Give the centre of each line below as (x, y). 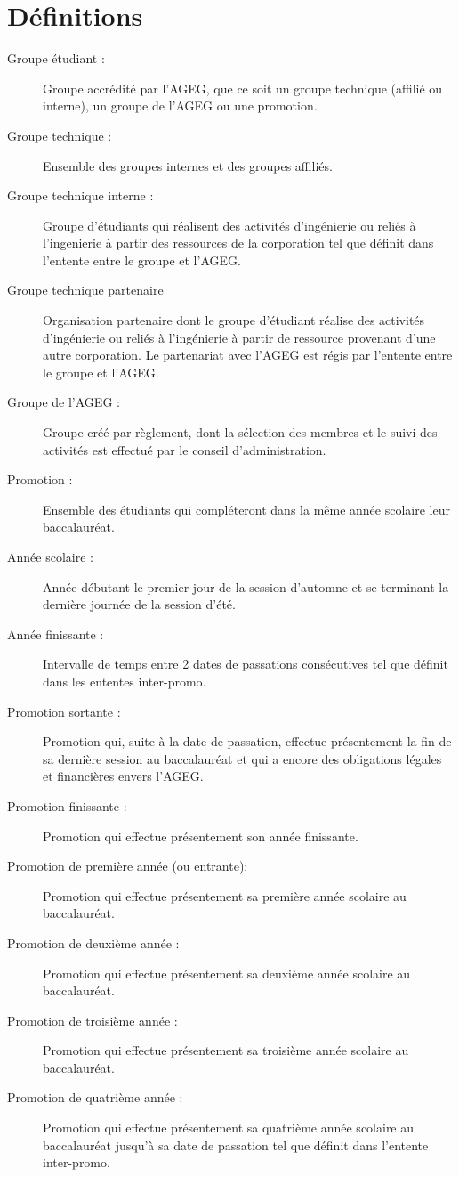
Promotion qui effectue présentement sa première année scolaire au (225, 895)
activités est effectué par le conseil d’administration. (185, 449)
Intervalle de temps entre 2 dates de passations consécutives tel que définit (246, 664)
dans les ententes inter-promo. (125, 681)
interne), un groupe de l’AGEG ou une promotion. (180, 106)
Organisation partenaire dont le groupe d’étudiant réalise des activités (234, 320)
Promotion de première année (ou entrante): (128, 866)
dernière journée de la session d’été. (139, 604)
